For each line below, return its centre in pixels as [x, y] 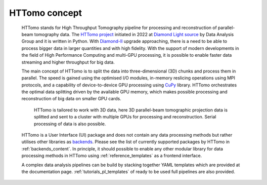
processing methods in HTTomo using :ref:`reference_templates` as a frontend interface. [112, 156]
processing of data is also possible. [70, 124]
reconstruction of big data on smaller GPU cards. [71, 99]
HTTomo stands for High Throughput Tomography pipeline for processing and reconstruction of [119, 28]
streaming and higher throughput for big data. [68, 62]
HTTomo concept [45, 13]
